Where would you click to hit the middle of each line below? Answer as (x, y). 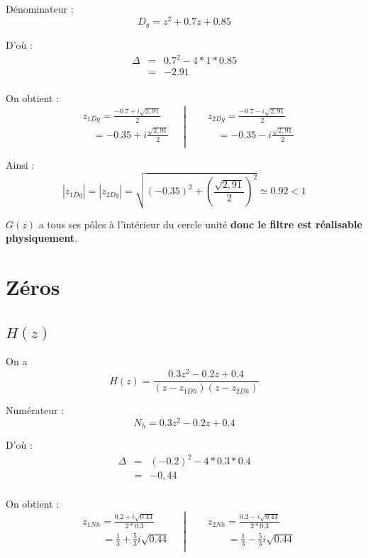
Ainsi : (20, 164)
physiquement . (42, 238)
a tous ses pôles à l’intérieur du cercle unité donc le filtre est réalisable (200, 224)
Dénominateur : (40, 9)
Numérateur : (35, 410)
